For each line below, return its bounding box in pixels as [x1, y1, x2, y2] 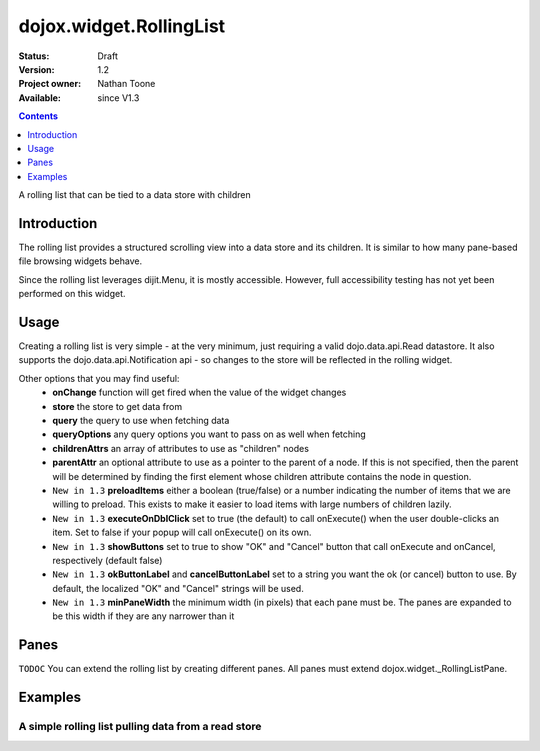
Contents [18, 110, 59, 122]
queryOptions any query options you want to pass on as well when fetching [52, 428, 367, 440]
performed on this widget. [18, 288, 126, 300]
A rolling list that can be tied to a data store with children [18, 189, 252, 201]
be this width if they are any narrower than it [52, 610, 235, 622]
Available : [18, 91, 62, 104]
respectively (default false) [52, 554, 163, 566]
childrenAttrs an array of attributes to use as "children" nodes [52, 442, 310, 454]
